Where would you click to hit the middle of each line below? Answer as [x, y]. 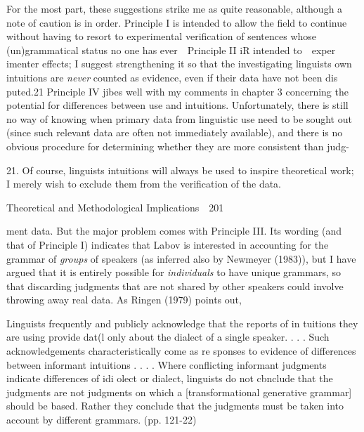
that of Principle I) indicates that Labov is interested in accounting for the [168, 244]
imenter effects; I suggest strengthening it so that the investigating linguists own [179, 64]
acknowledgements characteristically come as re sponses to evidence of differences [181, 351]
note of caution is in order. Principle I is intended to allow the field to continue [177, 22]
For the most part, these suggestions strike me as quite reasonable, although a [175, 8]
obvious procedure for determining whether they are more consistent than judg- [178, 146]
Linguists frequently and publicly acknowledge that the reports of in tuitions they [182, 323]
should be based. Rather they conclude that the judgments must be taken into [175, 406]
